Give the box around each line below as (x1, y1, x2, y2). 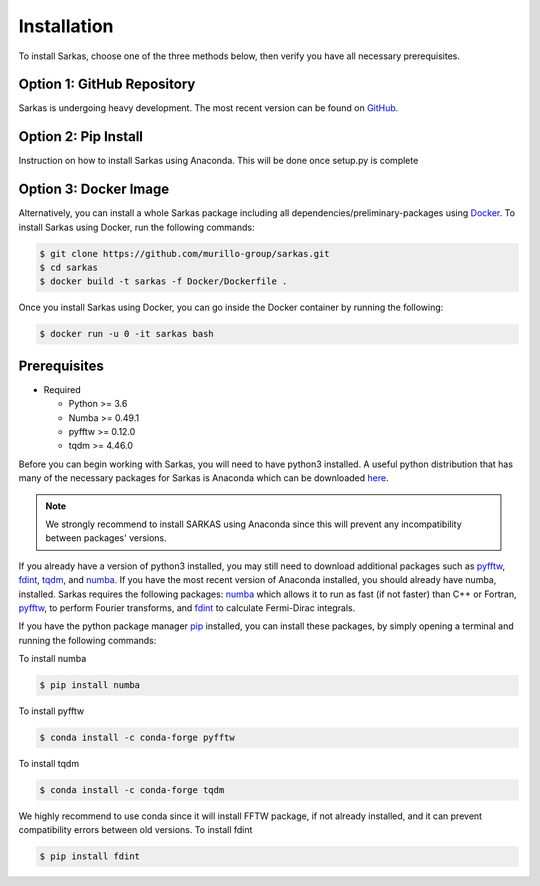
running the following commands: (18, 634, 157, 646)
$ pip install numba (39, 680, 140, 691)
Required (43, 383, 81, 395)
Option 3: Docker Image (18, 181, 170, 198)
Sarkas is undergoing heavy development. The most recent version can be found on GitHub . (18, 102, 399, 114)
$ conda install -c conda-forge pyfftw (39, 732, 235, 744)
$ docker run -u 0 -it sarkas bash (39, 328, 214, 340)
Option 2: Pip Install (18, 128, 144, 145)
